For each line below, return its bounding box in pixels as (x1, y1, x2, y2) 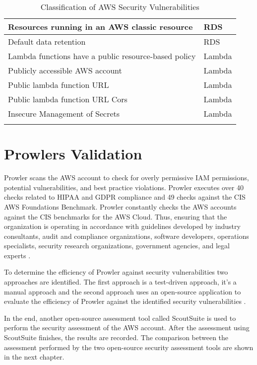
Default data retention (8, 36, 86, 47)
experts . (4, 250, 31, 260)
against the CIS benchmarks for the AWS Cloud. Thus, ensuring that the (4, 211, 227, 221)
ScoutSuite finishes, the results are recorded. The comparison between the (4, 332, 229, 343)
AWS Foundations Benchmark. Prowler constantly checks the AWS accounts (4, 201, 237, 212)
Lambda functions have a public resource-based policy (8, 50, 196, 62)
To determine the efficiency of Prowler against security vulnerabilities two (4, 267, 228, 277)
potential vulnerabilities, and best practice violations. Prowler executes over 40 (4, 182, 244, 192)
